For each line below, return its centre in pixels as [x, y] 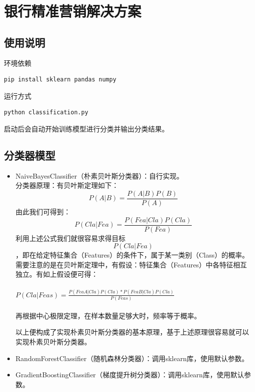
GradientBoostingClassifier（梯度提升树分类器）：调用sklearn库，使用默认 [130, 375]
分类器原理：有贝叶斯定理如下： [67, 185]
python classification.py [46, 113]
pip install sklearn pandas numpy [60, 80]
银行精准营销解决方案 [73, 11]
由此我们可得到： [43, 211]
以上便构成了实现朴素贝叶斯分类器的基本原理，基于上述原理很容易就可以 [132, 332]
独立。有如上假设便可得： [57, 274]
